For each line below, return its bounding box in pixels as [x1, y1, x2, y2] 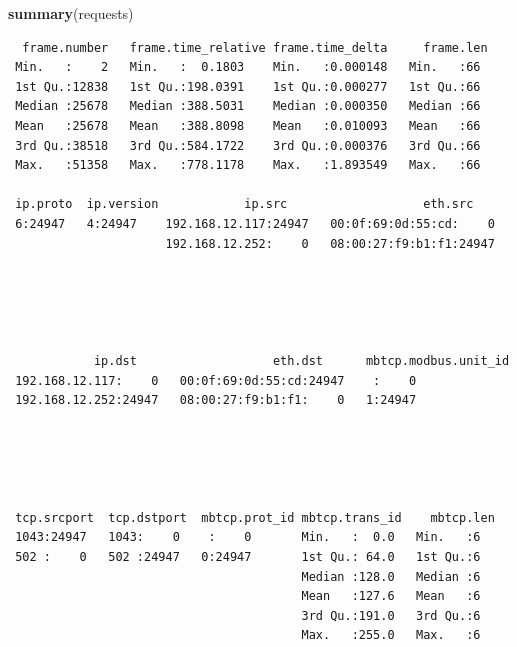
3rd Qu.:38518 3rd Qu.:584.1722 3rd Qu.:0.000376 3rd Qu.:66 [15, 138, 481, 153]
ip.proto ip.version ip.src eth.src [15, 197, 474, 212]
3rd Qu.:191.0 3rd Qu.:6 [301, 608, 481, 623]
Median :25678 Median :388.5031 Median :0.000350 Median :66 [15, 99, 481, 114]
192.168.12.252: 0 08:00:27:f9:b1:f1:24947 [165, 236, 495, 251]
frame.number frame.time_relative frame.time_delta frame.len [22, 40, 488, 55]
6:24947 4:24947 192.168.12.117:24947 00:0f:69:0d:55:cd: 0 [15, 216, 495, 231]
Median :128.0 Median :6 [301, 569, 481, 584]
